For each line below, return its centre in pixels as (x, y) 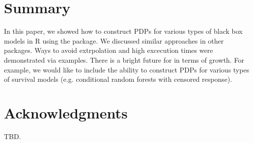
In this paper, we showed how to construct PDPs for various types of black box (123, 31)
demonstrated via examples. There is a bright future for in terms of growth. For (124, 60)
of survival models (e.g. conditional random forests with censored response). (118, 79)
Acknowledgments (66, 112)
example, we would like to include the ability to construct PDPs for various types (127, 69)
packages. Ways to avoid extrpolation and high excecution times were (109, 50)
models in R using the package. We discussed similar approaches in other (114, 40)
